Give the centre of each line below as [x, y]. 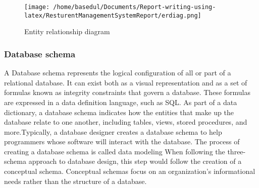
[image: [37, 7]
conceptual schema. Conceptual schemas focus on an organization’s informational [130, 171]
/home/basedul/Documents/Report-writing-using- [135, 7]
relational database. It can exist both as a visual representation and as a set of [126, 82]
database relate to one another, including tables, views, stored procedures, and [126, 122]
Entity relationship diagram [67, 31]
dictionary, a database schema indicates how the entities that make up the [119, 112]
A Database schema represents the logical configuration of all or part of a [118, 73]
